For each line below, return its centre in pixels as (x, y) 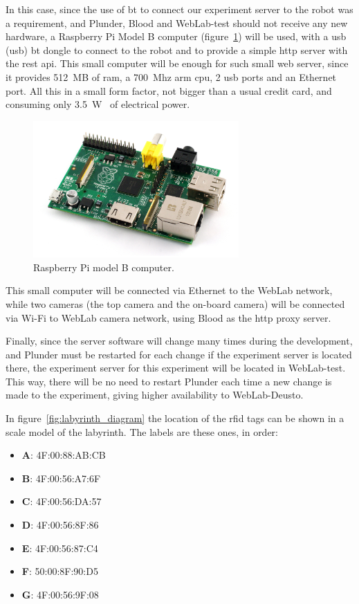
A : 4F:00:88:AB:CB (64, 455)
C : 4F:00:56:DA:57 (62, 501)
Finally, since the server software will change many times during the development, (179, 341)
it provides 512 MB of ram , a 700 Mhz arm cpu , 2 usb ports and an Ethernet (171, 76)
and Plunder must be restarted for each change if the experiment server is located (179, 354)
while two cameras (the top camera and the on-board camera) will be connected (175, 303)
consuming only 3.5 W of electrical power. (98, 104)
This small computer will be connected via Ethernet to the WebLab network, (169, 290)
